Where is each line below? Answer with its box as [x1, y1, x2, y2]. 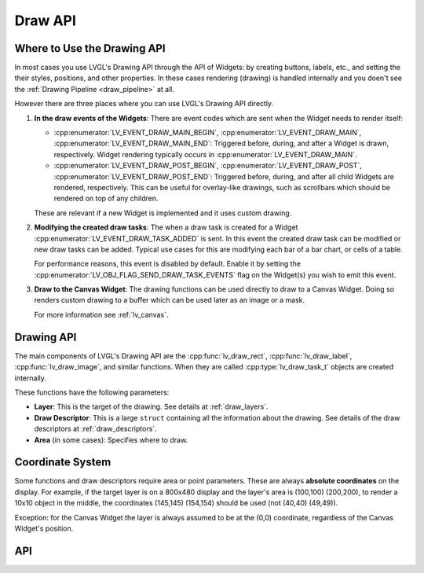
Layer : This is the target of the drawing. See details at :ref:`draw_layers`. [34, 402, 269, 412]
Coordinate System [14, 456, 111, 469]
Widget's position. [14, 523, 74, 533]
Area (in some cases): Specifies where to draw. [34, 435, 188, 444]
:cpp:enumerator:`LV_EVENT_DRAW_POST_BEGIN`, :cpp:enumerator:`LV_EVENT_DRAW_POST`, [53, 161, 363, 171]
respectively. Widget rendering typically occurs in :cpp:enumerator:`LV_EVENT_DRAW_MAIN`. [53, 149, 357, 159]
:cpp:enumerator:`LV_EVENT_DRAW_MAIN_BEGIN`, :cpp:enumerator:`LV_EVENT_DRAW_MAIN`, [53, 128, 362, 138]
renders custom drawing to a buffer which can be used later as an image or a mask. [34, 296, 305, 305]
